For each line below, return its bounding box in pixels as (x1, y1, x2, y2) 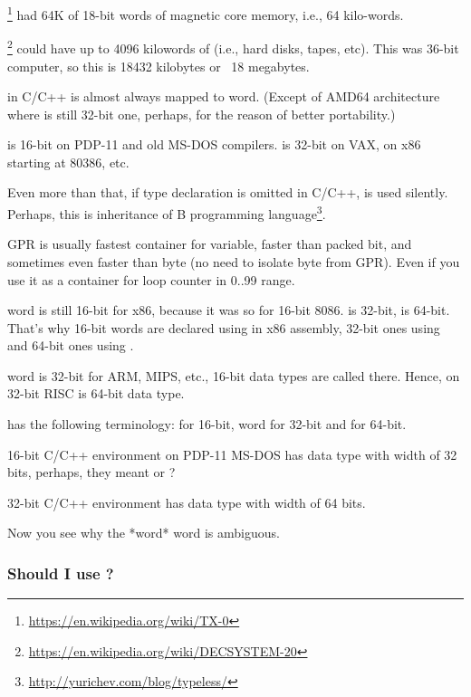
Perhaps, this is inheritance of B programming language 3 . (7, 202, 326, 223)
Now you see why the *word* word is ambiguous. (7, 523, 280, 542)
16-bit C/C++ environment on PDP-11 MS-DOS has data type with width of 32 (7, 444, 457, 463)
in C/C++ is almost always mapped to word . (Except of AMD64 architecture (7, 87, 440, 106)
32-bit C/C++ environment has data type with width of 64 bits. (7, 492, 366, 511)
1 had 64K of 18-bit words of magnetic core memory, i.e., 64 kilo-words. (7, 3, 404, 24)
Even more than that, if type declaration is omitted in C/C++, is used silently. (7, 183, 448, 202)
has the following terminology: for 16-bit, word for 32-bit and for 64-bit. (7, 415, 407, 434)
